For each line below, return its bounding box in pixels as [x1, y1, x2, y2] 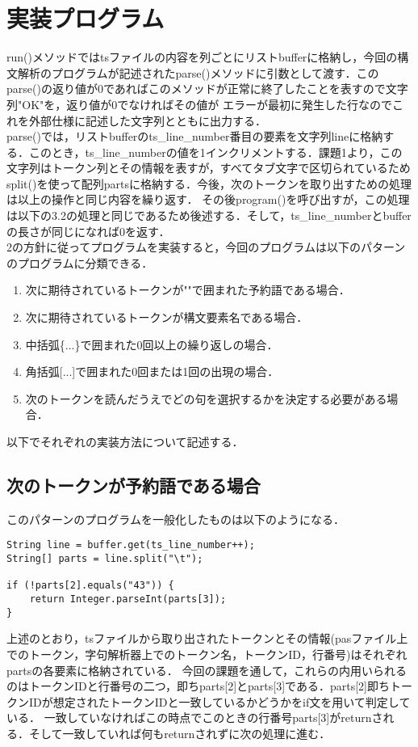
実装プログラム [6, 2, 165, 35]
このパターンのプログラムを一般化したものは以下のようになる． [6, 510, 345, 527]
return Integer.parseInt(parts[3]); [29, 593, 227, 606]
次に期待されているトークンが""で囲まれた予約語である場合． [25, 281, 350, 298]
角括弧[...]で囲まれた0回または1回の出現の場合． [25, 363, 279, 380]
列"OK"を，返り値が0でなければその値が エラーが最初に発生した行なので [6, 95, 392, 112]
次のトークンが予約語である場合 [6, 472, 261, 497]
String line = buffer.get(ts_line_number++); [6, 539, 255, 551]
